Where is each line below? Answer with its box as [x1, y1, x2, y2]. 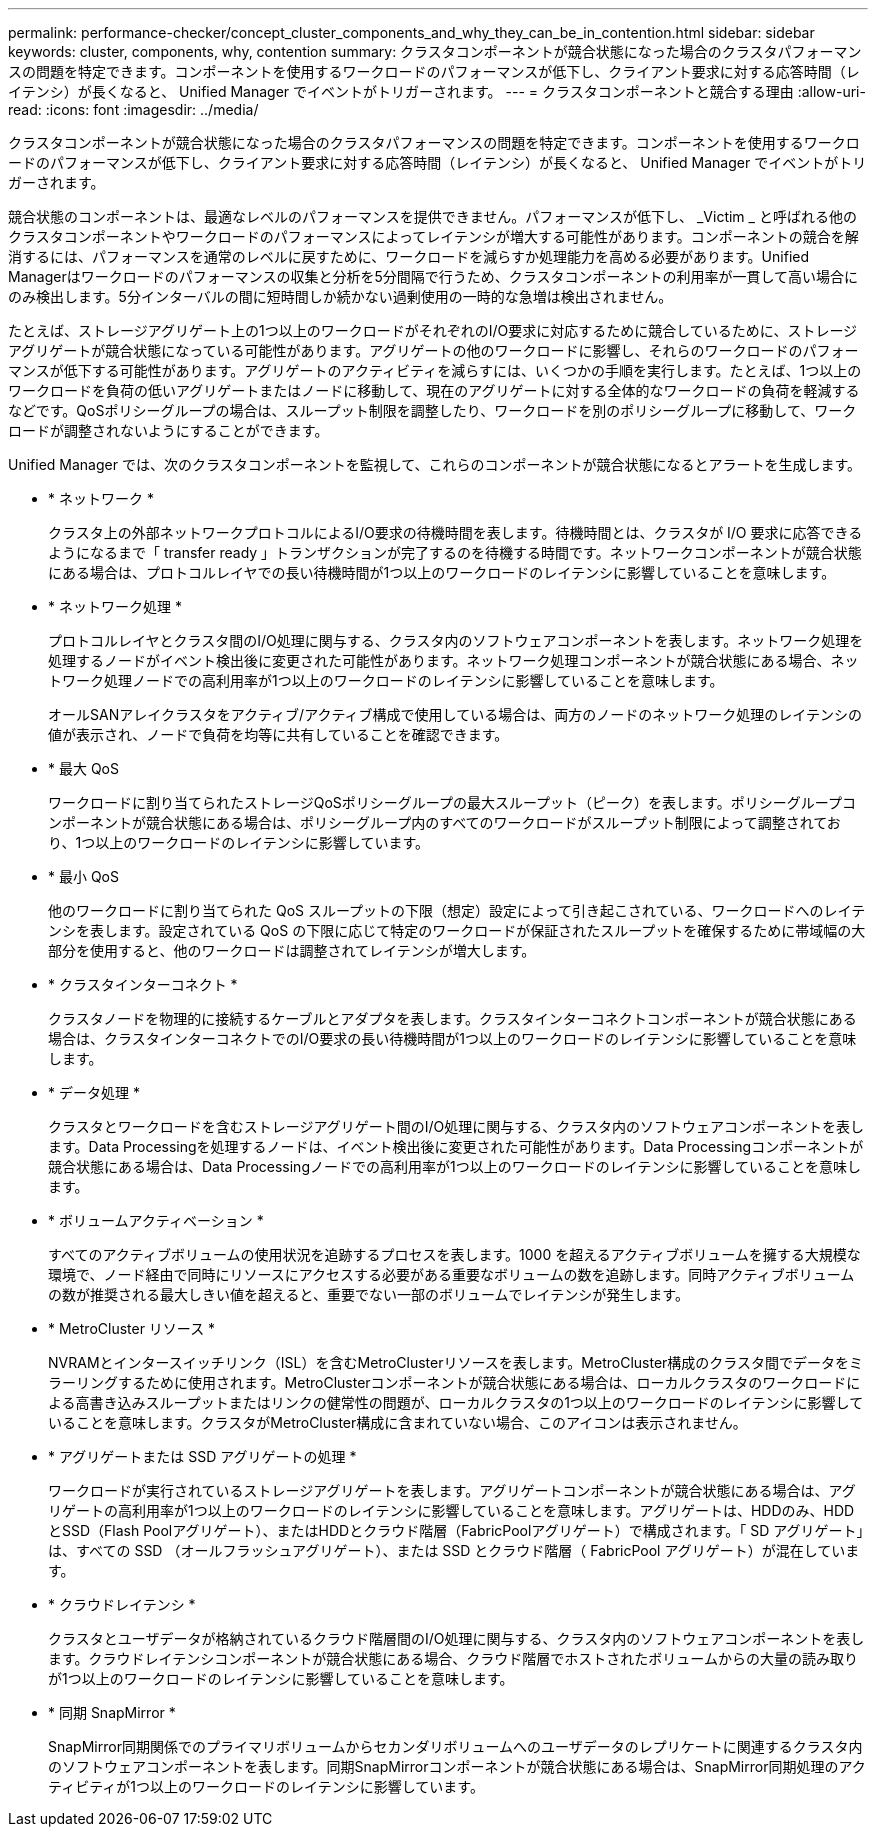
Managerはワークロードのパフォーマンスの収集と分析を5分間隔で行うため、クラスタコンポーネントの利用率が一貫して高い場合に [8, 268, 858, 285]
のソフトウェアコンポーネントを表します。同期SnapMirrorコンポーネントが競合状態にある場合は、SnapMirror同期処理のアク [48, 1758, 866, 1775]
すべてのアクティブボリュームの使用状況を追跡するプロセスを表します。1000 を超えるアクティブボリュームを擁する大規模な [48, 1246, 861, 1263]
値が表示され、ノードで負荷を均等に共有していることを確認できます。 [48, 726, 509, 743]
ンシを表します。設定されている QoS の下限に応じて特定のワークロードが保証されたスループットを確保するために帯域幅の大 [48, 922, 866, 939]
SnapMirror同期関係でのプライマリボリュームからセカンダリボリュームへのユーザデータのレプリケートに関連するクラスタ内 [48, 1738, 863, 1755]
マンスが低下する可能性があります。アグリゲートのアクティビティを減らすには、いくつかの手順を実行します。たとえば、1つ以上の [8, 362, 862, 379]
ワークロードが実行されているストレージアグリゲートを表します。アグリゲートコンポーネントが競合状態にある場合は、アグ [48, 1482, 856, 1499]
